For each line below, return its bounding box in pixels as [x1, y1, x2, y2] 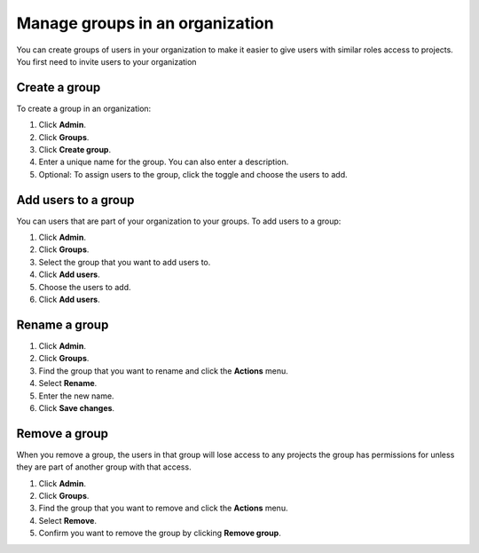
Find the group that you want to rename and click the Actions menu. [38, 365, 288, 376]
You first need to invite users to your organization [16, 56, 197, 67]
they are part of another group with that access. [16, 462, 192, 472]
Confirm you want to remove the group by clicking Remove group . [38, 528, 281, 539]
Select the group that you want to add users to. [38, 257, 211, 267]
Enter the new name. [38, 391, 114, 401]
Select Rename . [38, 378, 98, 389]
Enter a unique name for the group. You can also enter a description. [38, 156, 289, 168]
